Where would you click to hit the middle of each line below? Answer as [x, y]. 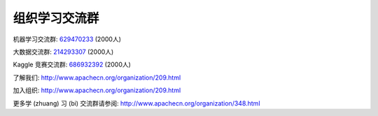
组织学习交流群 [56, 18]
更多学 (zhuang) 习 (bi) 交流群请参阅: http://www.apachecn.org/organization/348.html [136, 103]
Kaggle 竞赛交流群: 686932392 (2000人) [72, 65]
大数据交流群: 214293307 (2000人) [63, 52]
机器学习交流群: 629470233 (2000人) [67, 39]
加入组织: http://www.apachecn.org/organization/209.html [97, 90]
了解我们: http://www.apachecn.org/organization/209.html [97, 78]
